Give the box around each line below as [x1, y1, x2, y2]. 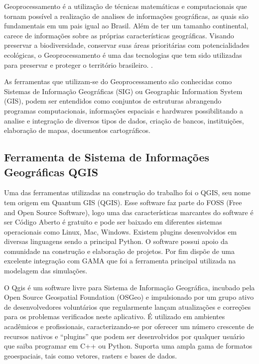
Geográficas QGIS [4, 164, 99, 179]
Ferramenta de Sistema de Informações [4, 149, 209, 165]
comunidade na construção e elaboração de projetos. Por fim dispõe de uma [4, 245, 235, 256]
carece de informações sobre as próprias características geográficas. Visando [4, 30, 234, 40]
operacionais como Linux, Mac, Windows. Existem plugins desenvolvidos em [4, 226, 237, 237]
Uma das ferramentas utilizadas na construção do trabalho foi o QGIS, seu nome [4, 187, 251, 198]
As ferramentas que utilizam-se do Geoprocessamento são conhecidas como [4, 76, 232, 87]
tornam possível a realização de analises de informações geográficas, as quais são [4, 10, 249, 21]
